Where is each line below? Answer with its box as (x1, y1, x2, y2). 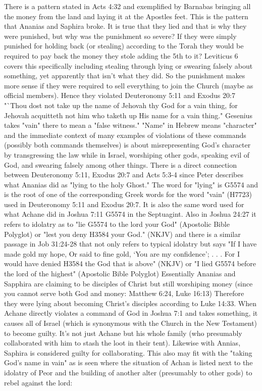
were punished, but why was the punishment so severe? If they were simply (4, 30, 237, 41)
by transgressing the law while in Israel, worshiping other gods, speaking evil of (4, 149, 250, 160)
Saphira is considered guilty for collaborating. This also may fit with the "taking (4, 347, 252, 358)
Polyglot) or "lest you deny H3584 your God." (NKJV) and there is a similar (4, 228, 241, 239)
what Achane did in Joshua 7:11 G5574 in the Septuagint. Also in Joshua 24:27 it (4, 209, 256, 219)
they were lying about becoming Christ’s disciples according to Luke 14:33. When (4, 298, 256, 308)
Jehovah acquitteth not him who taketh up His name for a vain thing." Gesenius (4, 110, 252, 120)
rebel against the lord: (4, 377, 73, 387)
